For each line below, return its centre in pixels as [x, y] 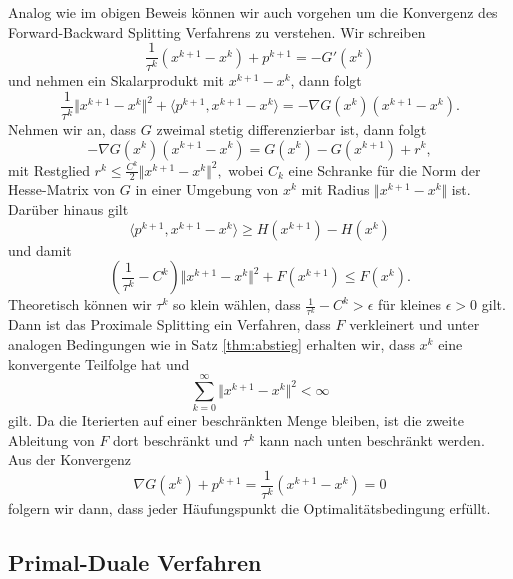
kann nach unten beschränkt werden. [372, 439]
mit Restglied [49, 169]
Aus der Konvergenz [70, 459]
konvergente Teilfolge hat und [99, 363]
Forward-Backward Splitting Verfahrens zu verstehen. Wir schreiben [217, 31]
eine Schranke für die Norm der [384, 169]
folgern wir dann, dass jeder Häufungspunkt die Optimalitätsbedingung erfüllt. [249, 508]
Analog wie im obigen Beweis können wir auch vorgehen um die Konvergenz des [253, 12]
